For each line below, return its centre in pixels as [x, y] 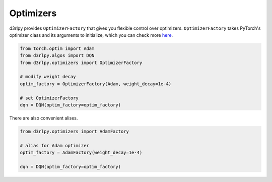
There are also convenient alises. [44, 118]
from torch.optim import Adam [57, 48]
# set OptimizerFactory [49, 98]
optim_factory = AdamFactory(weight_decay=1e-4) [81, 153]
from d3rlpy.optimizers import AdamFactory [75, 132]
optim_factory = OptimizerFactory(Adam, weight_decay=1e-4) [96, 84]
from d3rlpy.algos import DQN [57, 56]
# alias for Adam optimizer [54, 145]
